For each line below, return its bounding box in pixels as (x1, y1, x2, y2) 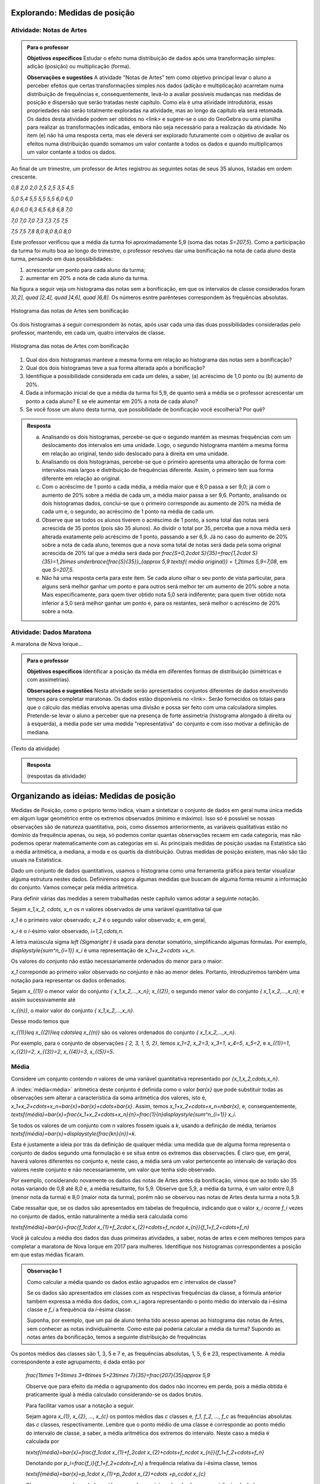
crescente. (11, 173, 37, 180)
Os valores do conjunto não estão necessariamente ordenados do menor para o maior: (11, 957, 223, 965)
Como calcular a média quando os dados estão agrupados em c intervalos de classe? (27, 1278, 236, 1285)
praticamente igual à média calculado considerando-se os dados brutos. (25, 1391, 203, 1398)
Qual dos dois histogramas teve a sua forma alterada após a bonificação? (25, 364, 206, 372)
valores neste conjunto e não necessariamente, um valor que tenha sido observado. (11, 1166, 216, 1173)
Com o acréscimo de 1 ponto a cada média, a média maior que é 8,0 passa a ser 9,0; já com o (41, 483, 271, 490)
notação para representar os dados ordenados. (11, 976, 127, 984)
